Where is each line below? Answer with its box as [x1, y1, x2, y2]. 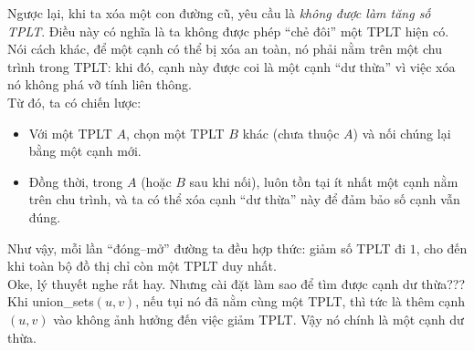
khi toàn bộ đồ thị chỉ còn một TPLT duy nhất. [7, 256, 277, 275]
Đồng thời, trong [28, 171, 123, 191]
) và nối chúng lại [353, 123, 451, 142]
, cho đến [416, 238, 468, 257]
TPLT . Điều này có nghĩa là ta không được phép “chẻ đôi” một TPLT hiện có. [7, 21, 449, 40]
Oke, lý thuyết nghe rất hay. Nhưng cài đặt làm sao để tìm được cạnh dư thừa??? [7, 274, 466, 293]
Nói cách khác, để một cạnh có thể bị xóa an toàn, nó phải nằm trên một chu [7, 39, 443, 58]
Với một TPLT [28, 123, 112, 142]
